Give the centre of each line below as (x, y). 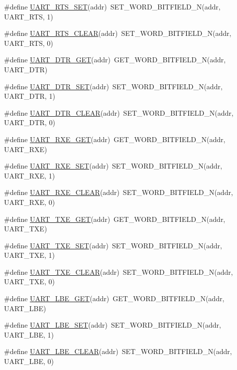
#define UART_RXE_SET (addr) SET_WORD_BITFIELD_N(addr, (113, 166)
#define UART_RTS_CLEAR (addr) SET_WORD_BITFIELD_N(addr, (118, 33)
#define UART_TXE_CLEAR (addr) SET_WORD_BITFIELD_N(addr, (118, 272)
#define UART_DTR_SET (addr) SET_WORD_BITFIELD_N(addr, (113, 86)
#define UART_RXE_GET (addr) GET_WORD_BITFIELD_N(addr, (115, 139)
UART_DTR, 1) (30, 96)
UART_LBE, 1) (29, 334)
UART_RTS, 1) (29, 16)
